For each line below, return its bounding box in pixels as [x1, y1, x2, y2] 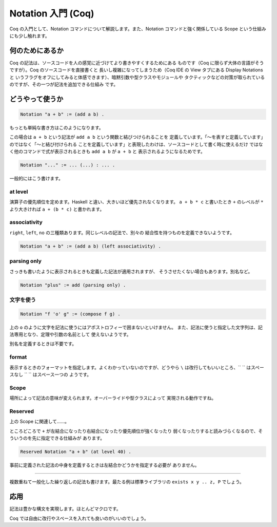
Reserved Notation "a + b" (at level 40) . [20, 449, 132, 455]
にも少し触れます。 [9, 32, 50, 39]
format [9, 353, 27, 361]
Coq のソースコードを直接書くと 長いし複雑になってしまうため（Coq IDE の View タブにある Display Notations [29, 67, 264, 73]
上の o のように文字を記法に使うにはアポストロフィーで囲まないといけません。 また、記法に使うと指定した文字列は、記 [9, 324, 263, 330]
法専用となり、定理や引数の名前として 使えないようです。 [9, 331, 131, 337]
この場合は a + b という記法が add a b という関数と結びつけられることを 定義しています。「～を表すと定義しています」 [9, 134, 266, 140]
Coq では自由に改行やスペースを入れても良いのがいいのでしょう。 [9, 515, 149, 521]
